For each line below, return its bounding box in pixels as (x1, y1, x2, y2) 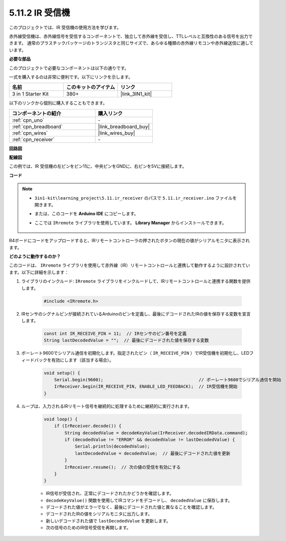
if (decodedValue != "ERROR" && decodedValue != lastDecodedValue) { (64, 437, 235, 442)
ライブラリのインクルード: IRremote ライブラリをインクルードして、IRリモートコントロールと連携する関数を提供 (21, 278, 251, 284)
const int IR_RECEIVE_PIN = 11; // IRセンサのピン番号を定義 (44, 331, 187, 336)
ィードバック (21, 357, 48, 363)
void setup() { (44, 370, 80, 376)
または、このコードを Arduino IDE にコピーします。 (34, 211, 139, 217)
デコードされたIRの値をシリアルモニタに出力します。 (46, 511, 153, 517)
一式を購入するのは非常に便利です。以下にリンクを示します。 (9, 74, 133, 80)
